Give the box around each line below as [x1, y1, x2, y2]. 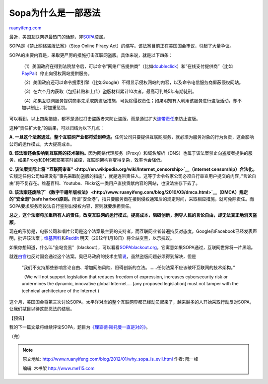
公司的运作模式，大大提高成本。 [9, 141, 74, 147]
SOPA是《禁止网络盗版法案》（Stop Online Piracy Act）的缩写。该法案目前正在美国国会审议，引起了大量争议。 [9, 43, 234, 49]
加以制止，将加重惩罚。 [21, 105, 69, 111]
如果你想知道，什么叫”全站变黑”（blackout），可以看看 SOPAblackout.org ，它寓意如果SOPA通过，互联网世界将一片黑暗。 [9, 244, 256, 250]
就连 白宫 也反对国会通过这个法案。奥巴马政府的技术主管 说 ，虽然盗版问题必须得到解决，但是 [9, 254, 196, 259]
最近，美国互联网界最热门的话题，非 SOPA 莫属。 [9, 34, 108, 40]
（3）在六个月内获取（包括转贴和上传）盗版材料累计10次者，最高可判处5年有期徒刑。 [21, 88, 197, 94]
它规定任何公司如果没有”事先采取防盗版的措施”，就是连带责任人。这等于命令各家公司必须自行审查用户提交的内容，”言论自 [9, 173, 257, 179]
